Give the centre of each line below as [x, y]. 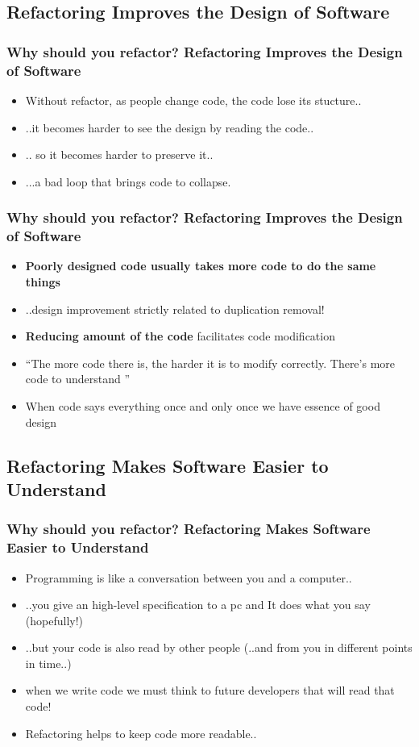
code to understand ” [78, 379]
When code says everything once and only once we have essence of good [203, 406]
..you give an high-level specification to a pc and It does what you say [198, 605]
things [43, 282]
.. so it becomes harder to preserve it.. [119, 154]
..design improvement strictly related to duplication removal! [175, 309]
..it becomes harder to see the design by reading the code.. [170, 127]
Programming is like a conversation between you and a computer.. [189, 577]
